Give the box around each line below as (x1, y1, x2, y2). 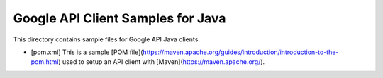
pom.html (30, 58, 59, 66)
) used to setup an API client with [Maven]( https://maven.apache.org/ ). (57, 58, 265, 66)
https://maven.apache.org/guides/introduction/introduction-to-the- (143, 48, 339, 56)
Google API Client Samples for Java (13, 11, 226, 26)
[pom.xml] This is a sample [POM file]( (30, 48, 143, 56)
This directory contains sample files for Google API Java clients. (13, 35, 200, 44)
